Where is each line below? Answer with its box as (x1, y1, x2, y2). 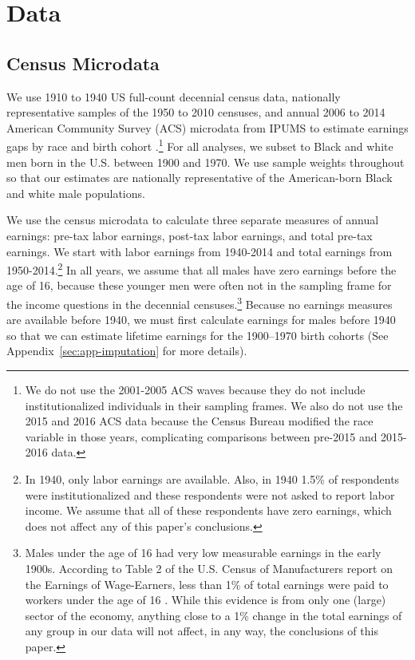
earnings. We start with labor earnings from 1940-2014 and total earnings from (6, 243, 393, 259)
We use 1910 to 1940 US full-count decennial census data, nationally (6, 88, 341, 105)
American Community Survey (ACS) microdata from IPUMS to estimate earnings (6, 119, 409, 136)
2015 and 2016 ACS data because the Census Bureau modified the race (25, 413, 373, 429)
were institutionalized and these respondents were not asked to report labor (25, 486, 395, 503)
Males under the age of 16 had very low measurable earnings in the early (25, 544, 381, 561)
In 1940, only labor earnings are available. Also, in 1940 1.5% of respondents (25, 471, 400, 488)
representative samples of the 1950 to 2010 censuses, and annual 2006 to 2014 (6, 104, 385, 121)
